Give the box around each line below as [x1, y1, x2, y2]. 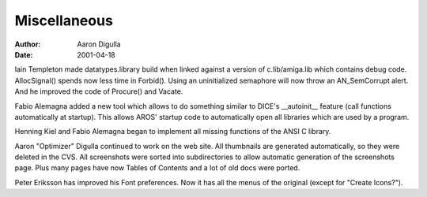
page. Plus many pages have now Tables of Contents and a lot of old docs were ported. [14, 163, 300, 173]
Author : [14, 39, 41, 49]
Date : [14, 50, 33, 59]
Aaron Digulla [77, 39, 122, 49]
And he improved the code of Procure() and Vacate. [14, 87, 183, 96]
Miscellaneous [14, 12, 114, 29]
